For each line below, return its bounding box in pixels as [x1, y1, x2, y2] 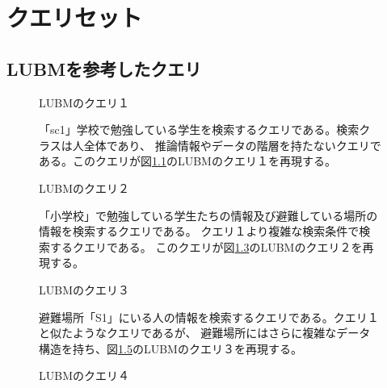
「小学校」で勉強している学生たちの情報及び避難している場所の [39, 207, 378, 223]
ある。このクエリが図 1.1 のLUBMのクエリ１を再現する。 [39, 152, 336, 169]
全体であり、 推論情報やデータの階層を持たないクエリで [83, 136, 381, 153]
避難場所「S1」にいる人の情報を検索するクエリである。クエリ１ [39, 308, 379, 325]
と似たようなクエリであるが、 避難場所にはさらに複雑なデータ [39, 324, 371, 341]
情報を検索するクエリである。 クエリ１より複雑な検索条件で [39, 223, 360, 240]
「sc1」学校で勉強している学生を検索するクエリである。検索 [39, 121, 360, 138]
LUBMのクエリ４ [39, 367, 129, 384]
